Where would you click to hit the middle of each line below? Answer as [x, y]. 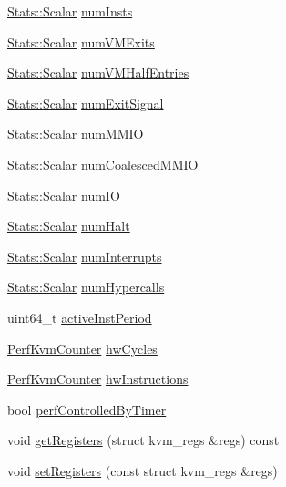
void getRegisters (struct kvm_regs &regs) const [143, 440]
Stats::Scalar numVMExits [81, 41]
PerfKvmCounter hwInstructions [98, 379]
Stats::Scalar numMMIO [76, 134]
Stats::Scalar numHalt [69, 226]
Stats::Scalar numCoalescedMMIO [103, 164]
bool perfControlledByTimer [87, 409]
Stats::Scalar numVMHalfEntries [98, 73]
